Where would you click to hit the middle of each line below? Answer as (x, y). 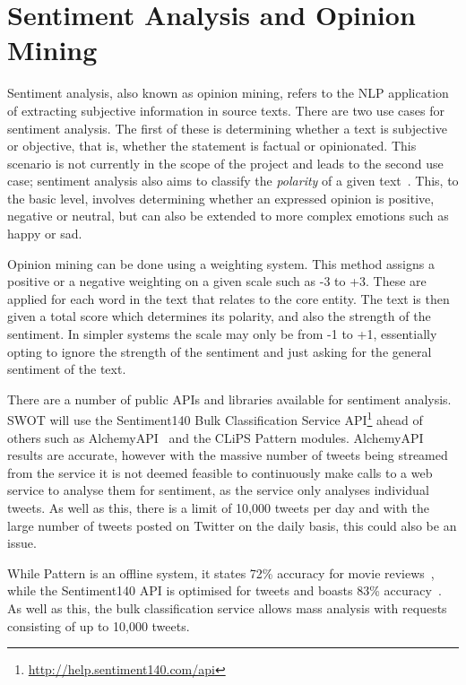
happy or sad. (45, 234)
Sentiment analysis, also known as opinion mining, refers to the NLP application (228, 93)
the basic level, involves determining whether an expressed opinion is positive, (221, 198)
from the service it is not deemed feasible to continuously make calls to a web (220, 472)
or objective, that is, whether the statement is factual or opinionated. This (212, 146)
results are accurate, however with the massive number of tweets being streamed (228, 455)
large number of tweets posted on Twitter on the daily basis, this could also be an (232, 525)
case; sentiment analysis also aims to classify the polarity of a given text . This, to (233, 181)
